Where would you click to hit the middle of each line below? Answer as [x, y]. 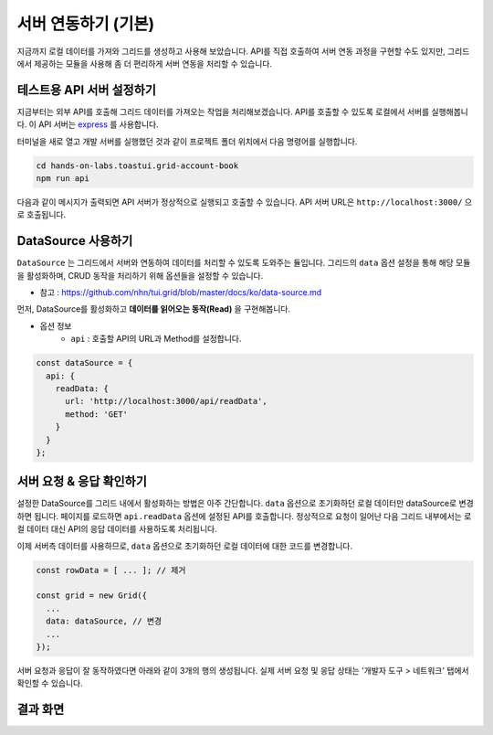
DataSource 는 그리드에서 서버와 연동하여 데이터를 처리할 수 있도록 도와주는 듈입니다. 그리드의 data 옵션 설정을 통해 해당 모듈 [244, 263]
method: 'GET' [96, 414]
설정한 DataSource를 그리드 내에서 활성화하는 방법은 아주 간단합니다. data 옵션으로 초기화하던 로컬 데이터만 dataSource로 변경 [245, 504]
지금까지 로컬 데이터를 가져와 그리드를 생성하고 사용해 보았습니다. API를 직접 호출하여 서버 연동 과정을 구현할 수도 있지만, [231, 51]
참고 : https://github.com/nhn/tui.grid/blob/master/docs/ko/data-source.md [181, 293]
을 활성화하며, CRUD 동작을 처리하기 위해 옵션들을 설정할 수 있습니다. [140, 275]
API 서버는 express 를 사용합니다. [98, 124]
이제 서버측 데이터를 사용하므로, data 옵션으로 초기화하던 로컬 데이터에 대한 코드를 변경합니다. [185, 546]
